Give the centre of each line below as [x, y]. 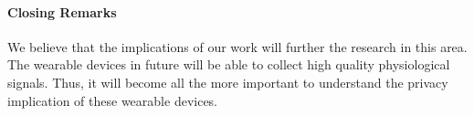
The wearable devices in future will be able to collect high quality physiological [229, 64]
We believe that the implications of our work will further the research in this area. [237, 46]
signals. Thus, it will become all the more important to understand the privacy [228, 82]
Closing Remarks [62, 11]
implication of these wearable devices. [113, 100]
